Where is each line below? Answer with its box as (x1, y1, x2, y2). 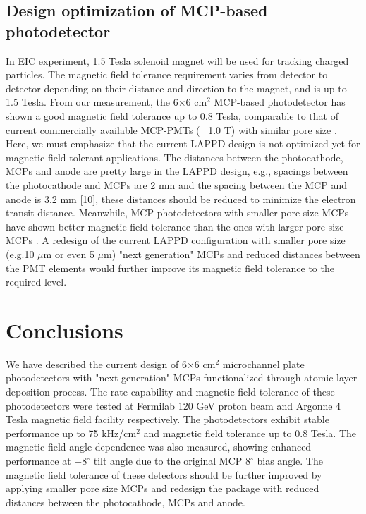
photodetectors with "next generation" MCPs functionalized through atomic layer (6, 370, 358, 385)
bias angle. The (257, 453, 323, 467)
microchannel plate (222, 356, 305, 371)
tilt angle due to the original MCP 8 (93, 453, 251, 467)
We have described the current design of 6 (6, 356, 187, 371)
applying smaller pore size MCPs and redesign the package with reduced (6, 481, 319, 496)
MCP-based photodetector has (214, 94, 346, 109)
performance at (6, 453, 71, 467)
